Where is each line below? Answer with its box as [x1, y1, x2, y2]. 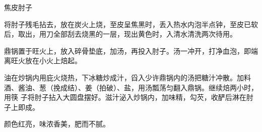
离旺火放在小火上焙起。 [4, 55, 82, 66]
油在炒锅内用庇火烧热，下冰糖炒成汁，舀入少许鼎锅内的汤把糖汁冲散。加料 [4, 72, 251, 82]
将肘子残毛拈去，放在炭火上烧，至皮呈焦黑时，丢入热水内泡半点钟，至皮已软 [4, 19, 258, 29]
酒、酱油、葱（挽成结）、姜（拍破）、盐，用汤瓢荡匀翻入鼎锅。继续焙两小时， [4, 82, 258, 92]
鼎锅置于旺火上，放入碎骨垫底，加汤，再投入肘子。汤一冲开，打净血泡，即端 [4, 45, 258, 56]
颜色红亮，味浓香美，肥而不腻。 [4, 118, 110, 129]
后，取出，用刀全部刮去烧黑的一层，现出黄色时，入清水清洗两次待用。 [4, 29, 237, 39]
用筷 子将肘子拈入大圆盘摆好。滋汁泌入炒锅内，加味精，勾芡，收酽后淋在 [4, 92, 246, 102]
